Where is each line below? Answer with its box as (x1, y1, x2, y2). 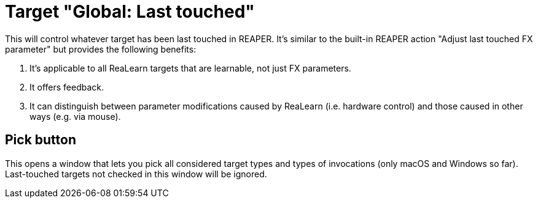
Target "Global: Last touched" (5, 1, 255, 22)
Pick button (5, 132, 77, 148)
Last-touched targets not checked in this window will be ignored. (5, 168, 267, 179)
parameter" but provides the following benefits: (5, 43, 197, 54)
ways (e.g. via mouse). (29, 111, 121, 122)
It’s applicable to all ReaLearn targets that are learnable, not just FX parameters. (29, 62, 351, 73)
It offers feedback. (29, 81, 104, 92)
